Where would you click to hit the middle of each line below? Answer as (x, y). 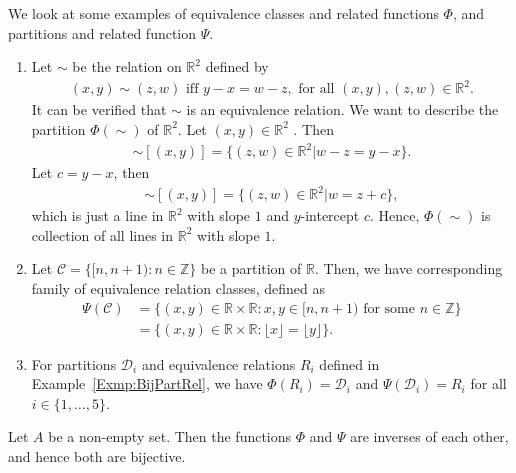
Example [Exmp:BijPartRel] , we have (147, 383)
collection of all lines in (102, 234)
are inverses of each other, (429, 436)
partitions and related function (102, 32)
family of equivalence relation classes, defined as (178, 287)
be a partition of (251, 268)
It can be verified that (99, 109)
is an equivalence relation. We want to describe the (342, 109)
